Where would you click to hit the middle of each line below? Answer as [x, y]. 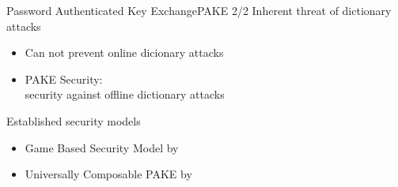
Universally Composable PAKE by [108, 174]
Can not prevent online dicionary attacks [124, 52]
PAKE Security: [64, 79]
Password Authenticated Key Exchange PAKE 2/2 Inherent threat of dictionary [199, 10]
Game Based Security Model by [102, 147]
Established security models [74, 120]
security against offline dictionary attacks [125, 94]
